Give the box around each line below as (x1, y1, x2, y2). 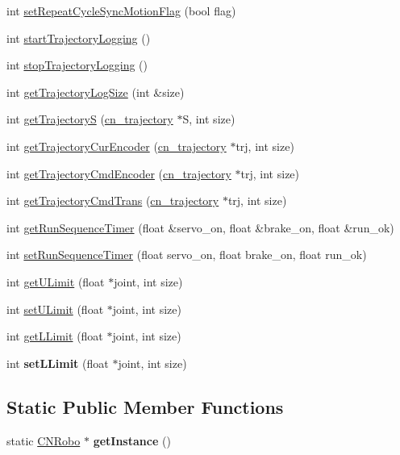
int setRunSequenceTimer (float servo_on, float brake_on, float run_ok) (6, 246, 367, 263)
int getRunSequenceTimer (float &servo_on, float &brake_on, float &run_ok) (6, 219, 394, 236)
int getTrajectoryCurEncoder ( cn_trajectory (6, 137, 227, 154)
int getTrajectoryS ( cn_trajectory (6, 111, 173, 127)
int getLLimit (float (6, 328, 103, 344)
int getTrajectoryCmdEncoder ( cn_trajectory (6, 165, 231, 182)
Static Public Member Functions (6, 394, 284, 419)
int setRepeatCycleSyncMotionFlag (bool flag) (6, 2, 236, 19)
